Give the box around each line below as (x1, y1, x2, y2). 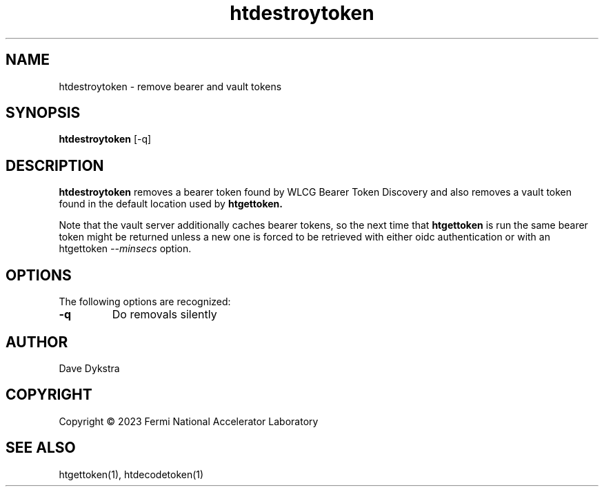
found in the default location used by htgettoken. (59, 198, 283, 210)
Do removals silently (112, 307, 217, 322)
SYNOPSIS (6, 104, 81, 122)
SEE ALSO (6, 439, 76, 457)
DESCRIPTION (6, 156, 104, 174)
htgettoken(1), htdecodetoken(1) (59, 468, 204, 480)
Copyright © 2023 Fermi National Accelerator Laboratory (59, 415, 319, 427)
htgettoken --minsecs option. (59, 243, 192, 255)
